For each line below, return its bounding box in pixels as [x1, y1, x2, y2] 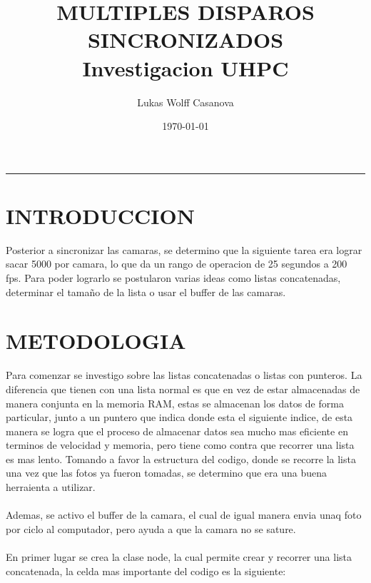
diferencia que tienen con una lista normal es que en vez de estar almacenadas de [6, 381, 360, 396]
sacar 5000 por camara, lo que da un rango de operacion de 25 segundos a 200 [6, 256, 347, 271]
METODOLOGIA [6, 326, 186, 355]
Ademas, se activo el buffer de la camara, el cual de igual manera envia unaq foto [6, 507, 362, 522]
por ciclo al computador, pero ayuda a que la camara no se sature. [6, 521, 296, 536]
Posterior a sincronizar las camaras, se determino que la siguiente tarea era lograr [6, 242, 362, 257]
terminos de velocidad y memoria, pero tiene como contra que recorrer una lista [6, 437, 355, 452]
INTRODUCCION [6, 201, 195, 230]
